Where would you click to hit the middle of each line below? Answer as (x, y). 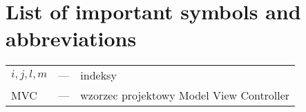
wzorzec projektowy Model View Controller (185, 95)
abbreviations (71, 38)
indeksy (98, 75)
